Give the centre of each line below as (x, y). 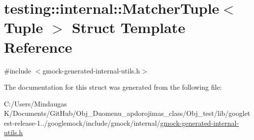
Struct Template (128, 27)
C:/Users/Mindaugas (35, 103)
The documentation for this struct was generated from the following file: (113, 87)
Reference (38, 47)
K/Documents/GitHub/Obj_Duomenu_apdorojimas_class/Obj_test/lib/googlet (127, 113)
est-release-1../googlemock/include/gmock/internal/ (82, 122)
